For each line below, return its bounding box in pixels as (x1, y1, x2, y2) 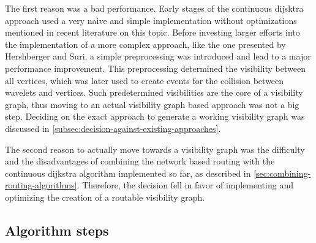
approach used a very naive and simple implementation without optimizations (5, 13, 297, 26)
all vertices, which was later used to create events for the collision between (5, 74, 284, 87)
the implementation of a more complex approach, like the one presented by (5, 37, 286, 50)
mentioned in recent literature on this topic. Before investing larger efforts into (5, 26, 300, 39)
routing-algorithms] (5, 179, 77, 191)
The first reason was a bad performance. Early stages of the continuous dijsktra (5, 2, 304, 14)
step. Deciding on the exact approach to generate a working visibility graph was (5, 110, 305, 123)
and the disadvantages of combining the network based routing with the (5, 155, 275, 168)
